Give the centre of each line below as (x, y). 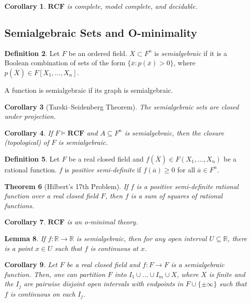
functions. (19, 205)
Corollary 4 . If (29, 132)
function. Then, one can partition (55, 274)
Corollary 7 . (25, 222)
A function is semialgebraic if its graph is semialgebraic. (89, 90)
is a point (19, 248)
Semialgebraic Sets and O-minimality (101, 32)
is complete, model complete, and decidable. (132, 6)
